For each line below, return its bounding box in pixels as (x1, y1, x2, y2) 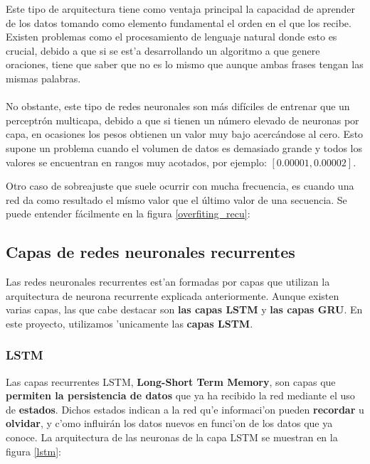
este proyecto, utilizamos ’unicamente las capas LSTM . (6, 315, 253, 330)
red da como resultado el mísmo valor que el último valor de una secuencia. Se (6, 192, 347, 207)
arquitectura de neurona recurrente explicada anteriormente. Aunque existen (6, 288, 339, 303)
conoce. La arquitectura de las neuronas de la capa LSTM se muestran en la (6, 430, 338, 445)
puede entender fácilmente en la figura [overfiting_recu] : (6, 206, 250, 221)
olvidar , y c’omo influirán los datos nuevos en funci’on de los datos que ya (6, 416, 333, 431)
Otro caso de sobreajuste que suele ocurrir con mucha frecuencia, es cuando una (6, 178, 354, 193)
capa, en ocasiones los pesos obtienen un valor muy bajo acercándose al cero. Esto (6, 126, 364, 141)
